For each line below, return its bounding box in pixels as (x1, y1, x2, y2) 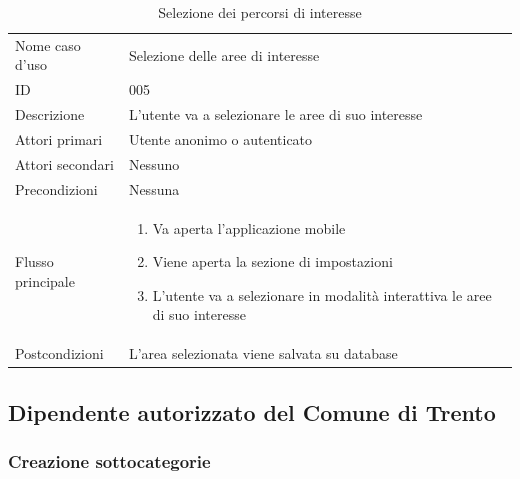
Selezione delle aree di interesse (128, 44, 320, 65)
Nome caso (15, 34, 81, 55)
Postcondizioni (15, 343, 104, 364)
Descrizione (15, 104, 85, 125)
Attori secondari (15, 153, 114, 174)
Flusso (15, 251, 54, 272)
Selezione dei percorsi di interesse (158, 2, 362, 22)
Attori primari (15, 128, 103, 149)
